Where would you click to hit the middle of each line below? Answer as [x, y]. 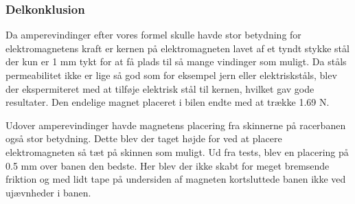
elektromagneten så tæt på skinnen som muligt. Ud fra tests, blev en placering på [177, 151]
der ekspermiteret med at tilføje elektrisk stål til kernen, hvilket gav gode [160, 88]
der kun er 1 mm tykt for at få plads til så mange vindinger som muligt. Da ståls [176, 61]
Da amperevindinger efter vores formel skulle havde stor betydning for [153, 35]
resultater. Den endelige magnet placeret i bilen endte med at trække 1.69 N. [168, 102]
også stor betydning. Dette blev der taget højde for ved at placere [144, 138]
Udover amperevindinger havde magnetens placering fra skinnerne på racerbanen [176, 125]
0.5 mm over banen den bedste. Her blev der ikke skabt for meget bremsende [168, 165]
